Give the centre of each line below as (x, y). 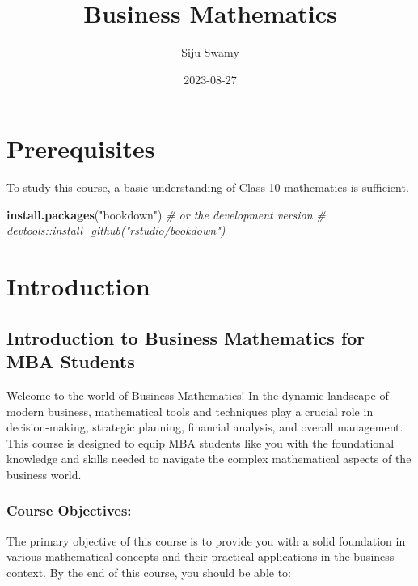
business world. (44, 474)
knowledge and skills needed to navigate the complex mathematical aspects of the (209, 459)
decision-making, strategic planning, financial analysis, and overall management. (205, 427)
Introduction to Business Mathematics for (186, 337)
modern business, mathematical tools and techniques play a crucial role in (190, 411)
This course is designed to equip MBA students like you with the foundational (201, 442)
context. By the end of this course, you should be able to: (149, 572)
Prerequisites (81, 149)
